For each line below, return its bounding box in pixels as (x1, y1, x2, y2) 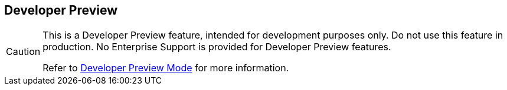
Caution (6, 46, 41, 58)
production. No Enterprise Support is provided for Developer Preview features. (42, 41, 391, 53)
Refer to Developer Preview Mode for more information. (42, 62, 289, 74)
